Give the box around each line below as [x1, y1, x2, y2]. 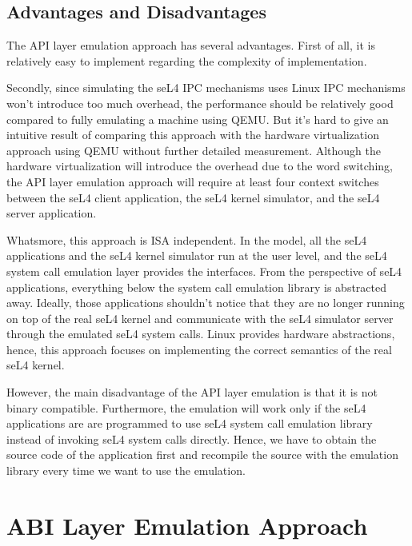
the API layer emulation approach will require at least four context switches [6, 173, 379, 189]
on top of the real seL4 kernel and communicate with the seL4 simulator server [6, 309, 394, 326]
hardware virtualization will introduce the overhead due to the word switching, [6, 157, 393, 174]
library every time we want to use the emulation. [6, 462, 246, 479]
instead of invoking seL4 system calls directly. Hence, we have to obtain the [6, 430, 377, 447]
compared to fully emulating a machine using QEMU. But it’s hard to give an [6, 110, 389, 127]
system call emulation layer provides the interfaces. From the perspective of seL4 [6, 262, 402, 279]
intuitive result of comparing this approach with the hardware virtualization [6, 126, 379, 143]
